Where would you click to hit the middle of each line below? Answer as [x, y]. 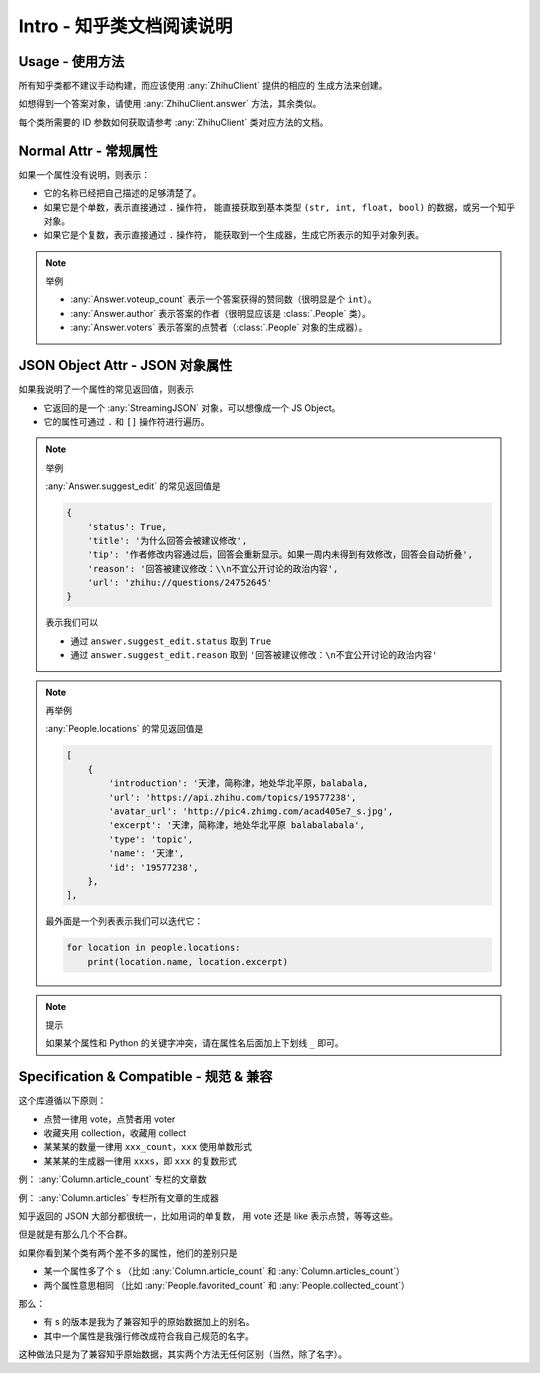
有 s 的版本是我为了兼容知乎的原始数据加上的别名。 [149, 1322]
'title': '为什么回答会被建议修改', [167, 540]
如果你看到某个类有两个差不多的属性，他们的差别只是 [128, 1252]
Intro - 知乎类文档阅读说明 [125, 26]
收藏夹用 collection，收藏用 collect [115, 1133]
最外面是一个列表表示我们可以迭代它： [124, 921]
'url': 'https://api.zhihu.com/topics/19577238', [232, 797]
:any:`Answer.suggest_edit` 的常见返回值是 [133, 486]
